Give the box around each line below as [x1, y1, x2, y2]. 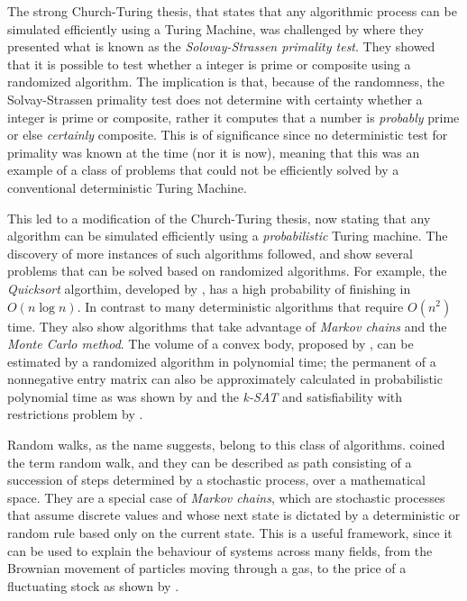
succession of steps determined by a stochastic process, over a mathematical [7, 470, 426, 489]
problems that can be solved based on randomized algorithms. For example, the [7, 261, 447, 280]
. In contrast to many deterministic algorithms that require [77, 296, 404, 315]
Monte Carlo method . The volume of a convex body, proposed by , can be [7, 334, 414, 353]
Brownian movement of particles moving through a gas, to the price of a [7, 559, 407, 578]
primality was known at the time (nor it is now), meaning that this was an [7, 142, 420, 161]
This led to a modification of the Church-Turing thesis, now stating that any [7, 208, 431, 227]
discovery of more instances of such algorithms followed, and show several [7, 243, 413, 262]
